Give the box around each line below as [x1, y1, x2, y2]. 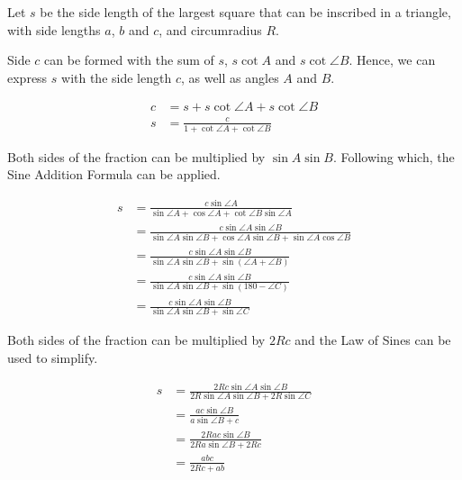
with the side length [61, 68, 172, 86]
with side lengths [7, 20, 101, 39]
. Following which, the [332, 147, 455, 166]
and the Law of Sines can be [294, 331, 451, 349]
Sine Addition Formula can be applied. [7, 165, 221, 184]
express [7, 68, 48, 86]
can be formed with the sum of [44, 50, 214, 69]
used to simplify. [7, 348, 98, 367]
